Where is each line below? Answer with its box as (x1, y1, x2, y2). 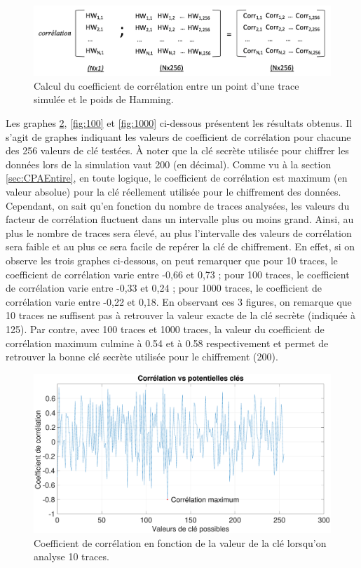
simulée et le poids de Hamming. (34, 92, 174, 107)
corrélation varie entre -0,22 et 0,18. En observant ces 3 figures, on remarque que (6, 294, 352, 309)
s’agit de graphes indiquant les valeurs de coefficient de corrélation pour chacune (6, 129, 351, 144)
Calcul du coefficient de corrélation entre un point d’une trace (34, 78, 299, 93)
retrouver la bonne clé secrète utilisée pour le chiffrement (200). (6, 349, 278, 364)
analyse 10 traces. (34, 549, 109, 564)
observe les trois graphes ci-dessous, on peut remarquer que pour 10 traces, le (6, 253, 338, 268)
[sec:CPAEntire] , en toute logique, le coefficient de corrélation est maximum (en (6, 170, 348, 185)
